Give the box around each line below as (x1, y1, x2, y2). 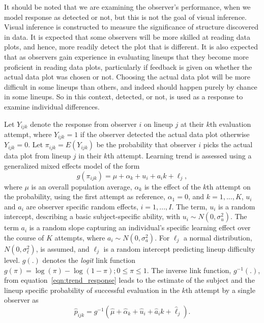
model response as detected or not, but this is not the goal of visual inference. (4, 11, 247, 22)
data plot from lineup (4, 150, 71, 161)
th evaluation (210, 118, 251, 129)
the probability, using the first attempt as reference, (4, 191, 165, 202)
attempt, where (4, 128, 52, 139)
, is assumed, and (36, 244, 90, 254)
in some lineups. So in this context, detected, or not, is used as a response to (4, 91, 243, 102)
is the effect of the (144, 181, 201, 192)
